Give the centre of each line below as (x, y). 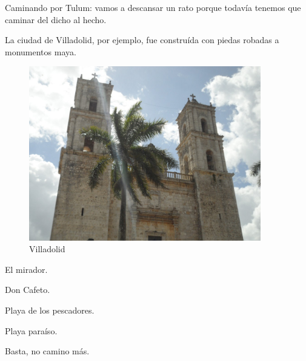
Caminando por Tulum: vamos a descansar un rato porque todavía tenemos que (153, 7)
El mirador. (26, 269)
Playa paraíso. (31, 330)
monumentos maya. (41, 51)
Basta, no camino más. (47, 351)
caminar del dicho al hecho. (56, 19)
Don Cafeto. (28, 290)
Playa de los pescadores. (50, 310)
